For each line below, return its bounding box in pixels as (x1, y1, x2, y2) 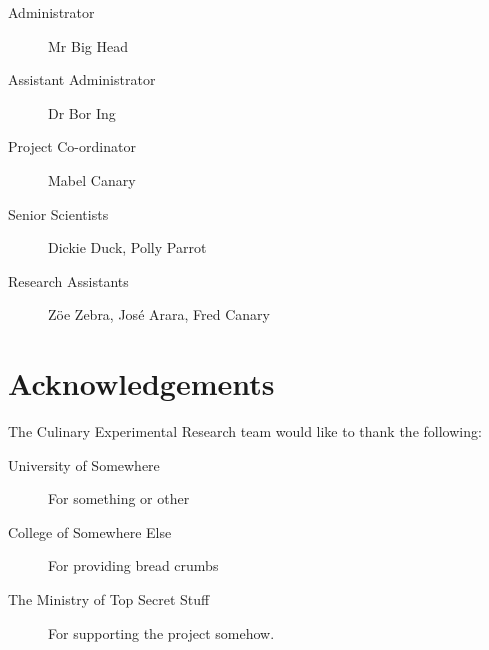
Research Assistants (8, 270, 129, 291)
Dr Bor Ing (48, 102, 116, 123)
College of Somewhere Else (8, 521, 172, 542)
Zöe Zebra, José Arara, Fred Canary (48, 304, 270, 325)
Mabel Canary (48, 169, 136, 190)
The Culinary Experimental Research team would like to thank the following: (8, 421, 482, 442)
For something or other (48, 488, 190, 509)
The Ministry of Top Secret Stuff (8, 589, 210, 610)
